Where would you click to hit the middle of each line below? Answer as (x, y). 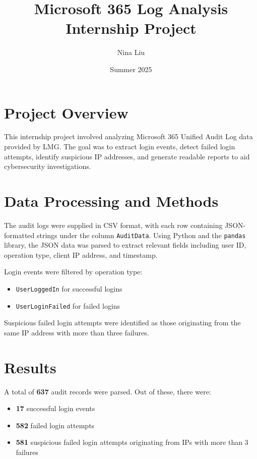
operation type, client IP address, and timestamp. (81, 254)
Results (30, 367)
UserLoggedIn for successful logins (69, 288)
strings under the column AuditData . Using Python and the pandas (141, 235)
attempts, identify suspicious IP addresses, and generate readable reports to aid (127, 156)
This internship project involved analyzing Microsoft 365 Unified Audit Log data (128, 136)
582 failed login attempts (55, 425)
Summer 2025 (131, 69)
